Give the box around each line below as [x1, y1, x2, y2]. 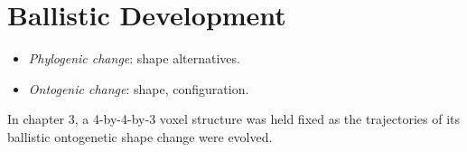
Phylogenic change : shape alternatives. [28, 49, 240, 68]
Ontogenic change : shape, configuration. [28, 79, 249, 98]
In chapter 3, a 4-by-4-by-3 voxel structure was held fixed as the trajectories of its [7, 109, 461, 128]
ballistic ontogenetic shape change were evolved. [7, 127, 273, 146]
